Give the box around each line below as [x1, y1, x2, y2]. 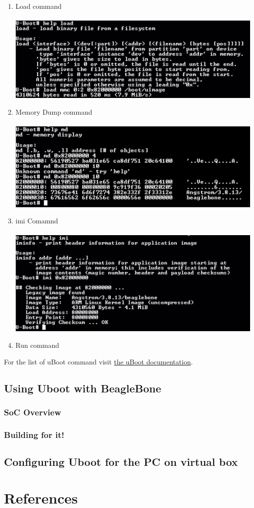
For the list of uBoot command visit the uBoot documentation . [4, 356, 193, 366]
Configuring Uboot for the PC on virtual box [4, 454, 238, 469]
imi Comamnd [15, 216, 58, 226]
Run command [15, 339, 60, 350]
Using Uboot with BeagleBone [4, 380, 161, 395]
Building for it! [4, 428, 64, 440]
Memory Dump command [15, 106, 92, 117]
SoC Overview [4, 406, 62, 418]
